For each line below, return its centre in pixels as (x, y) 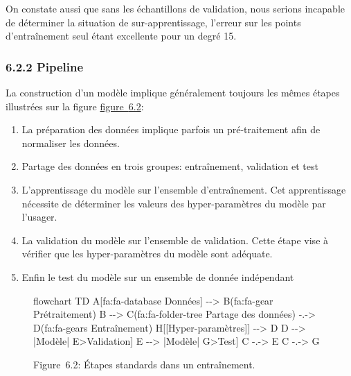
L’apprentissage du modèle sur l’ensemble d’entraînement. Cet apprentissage (184, 189)
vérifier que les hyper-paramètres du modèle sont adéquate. (147, 254)
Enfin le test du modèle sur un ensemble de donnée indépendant (158, 276)
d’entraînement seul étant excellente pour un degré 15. (121, 36)
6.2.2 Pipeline (45, 66)
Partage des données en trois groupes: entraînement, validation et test (170, 166)
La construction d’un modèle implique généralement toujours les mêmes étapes (173, 92)
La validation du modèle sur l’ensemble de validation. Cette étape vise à (175, 240)
